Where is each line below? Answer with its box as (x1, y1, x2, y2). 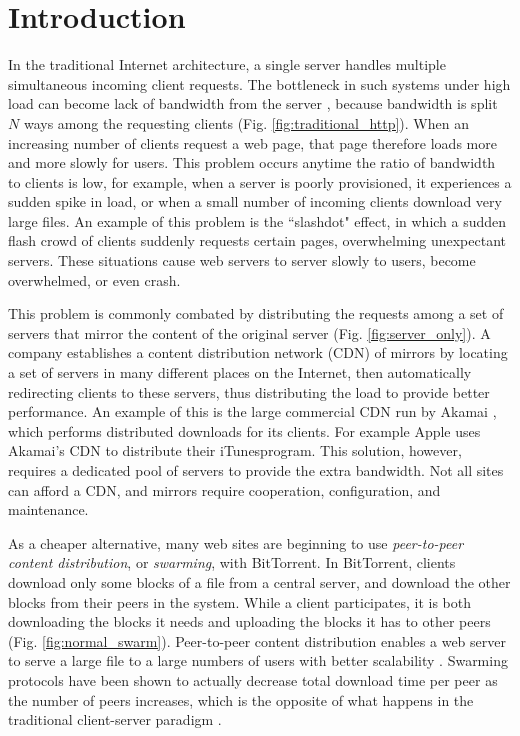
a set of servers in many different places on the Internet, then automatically (8, 362, 472, 383)
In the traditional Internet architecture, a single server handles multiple (8, 54, 446, 75)
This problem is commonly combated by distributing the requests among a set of (8, 303, 504, 324)
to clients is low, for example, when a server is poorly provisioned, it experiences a (8, 171, 512, 192)
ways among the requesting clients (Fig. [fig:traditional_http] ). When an (23, 112, 469, 133)
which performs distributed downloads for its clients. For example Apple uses (8, 420, 481, 441)
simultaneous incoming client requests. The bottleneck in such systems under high (8, 73, 511, 94)
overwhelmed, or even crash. (8, 269, 181, 290)
